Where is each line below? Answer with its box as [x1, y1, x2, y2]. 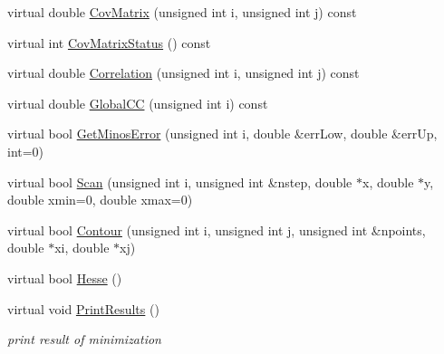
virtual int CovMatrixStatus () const [7, 33, 211, 52]
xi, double [54, 238, 110, 257]
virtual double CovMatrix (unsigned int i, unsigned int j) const [7, 3, 357, 21]
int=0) [7, 141, 44, 160]
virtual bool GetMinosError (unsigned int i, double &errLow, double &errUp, [7, 124, 438, 143]
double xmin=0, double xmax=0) [7, 190, 193, 209]
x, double [362, 172, 414, 191]
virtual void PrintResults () [7, 299, 159, 318]
